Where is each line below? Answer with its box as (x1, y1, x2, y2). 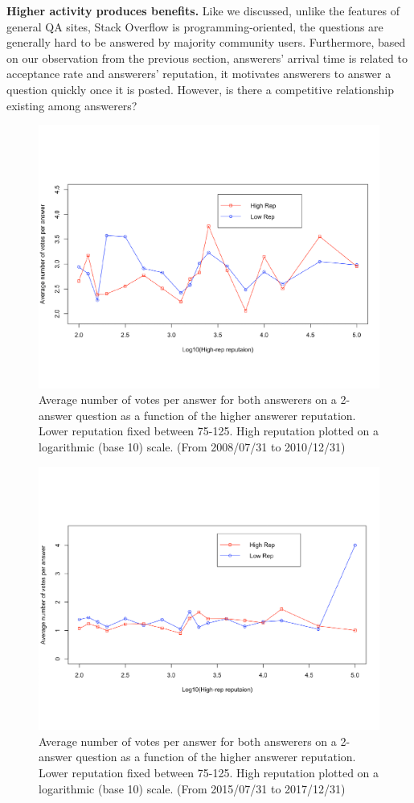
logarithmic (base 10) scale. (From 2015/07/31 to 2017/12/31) (39, 780, 346, 797)
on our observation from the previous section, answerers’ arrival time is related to (6, 49, 408, 66)
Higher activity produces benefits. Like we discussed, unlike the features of (6, 2, 400, 19)
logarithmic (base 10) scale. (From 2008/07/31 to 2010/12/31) (39, 439, 346, 455)
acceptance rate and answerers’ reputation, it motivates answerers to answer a (6, 65, 391, 82)
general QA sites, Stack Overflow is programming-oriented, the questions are (6, 18, 383, 35)
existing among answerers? (6, 97, 137, 113)
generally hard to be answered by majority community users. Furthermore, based (6, 34, 406, 51)
